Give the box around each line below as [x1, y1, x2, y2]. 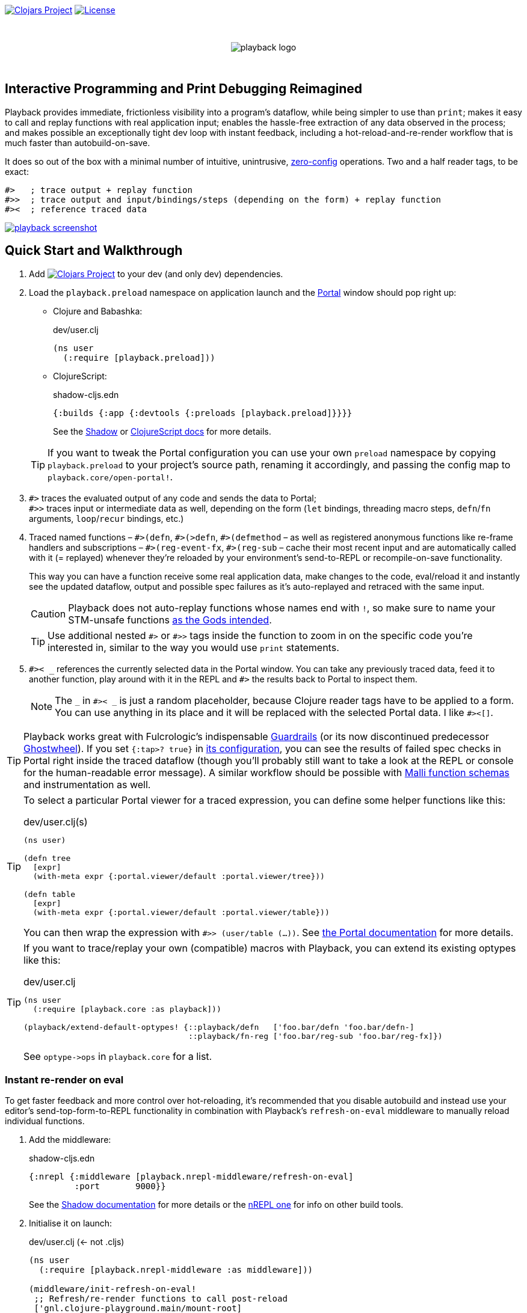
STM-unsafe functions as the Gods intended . [68, 613, 272, 626]
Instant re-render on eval [5, 1074, 124, 1086]
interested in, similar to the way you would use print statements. [48, 641, 339, 653]
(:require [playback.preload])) [63, 352, 215, 363]
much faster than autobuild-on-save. [5, 137, 150, 148]
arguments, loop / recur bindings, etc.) [29, 513, 184, 524]
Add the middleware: [29, 1134, 111, 1145]
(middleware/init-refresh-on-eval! [29, 1284, 197, 1294]
